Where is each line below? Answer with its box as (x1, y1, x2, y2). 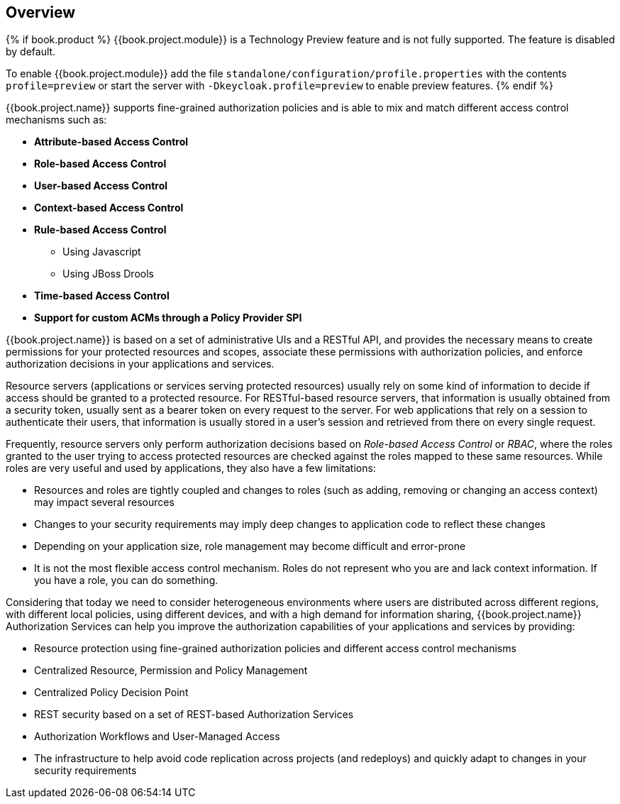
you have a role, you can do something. (34, 574, 218, 587)
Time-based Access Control (34, 290, 170, 302)
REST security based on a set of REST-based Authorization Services (34, 708, 354, 721)
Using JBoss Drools (62, 268, 154, 280)
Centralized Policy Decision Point (34, 686, 189, 699)
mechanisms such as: (6, 114, 107, 126)
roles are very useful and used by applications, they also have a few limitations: (6, 462, 376, 475)
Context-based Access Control (34, 202, 184, 214)
